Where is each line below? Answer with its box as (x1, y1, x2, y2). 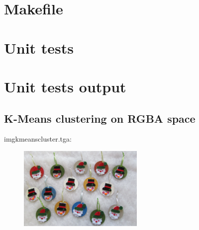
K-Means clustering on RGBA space (4, 110, 196, 126)
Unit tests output (4, 76, 126, 96)
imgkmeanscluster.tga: (4, 134, 72, 144)
